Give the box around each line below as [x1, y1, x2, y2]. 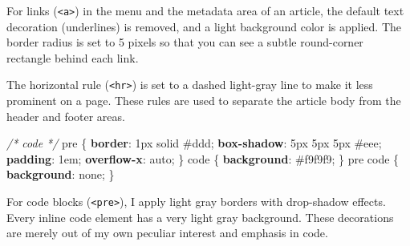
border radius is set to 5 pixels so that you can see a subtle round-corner [6, 34, 363, 50]
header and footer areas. [6, 107, 125, 124]
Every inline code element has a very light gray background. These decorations [6, 208, 394, 225]
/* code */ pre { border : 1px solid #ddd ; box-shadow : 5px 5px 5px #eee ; [6, 135, 382, 151]
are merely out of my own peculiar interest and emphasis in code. [6, 224, 328, 241]
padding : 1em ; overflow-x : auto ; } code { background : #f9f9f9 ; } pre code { [6, 150, 400, 167]
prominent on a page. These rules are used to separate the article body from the [6, 92, 401, 109]
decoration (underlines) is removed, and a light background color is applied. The [6, 18, 402, 34]
